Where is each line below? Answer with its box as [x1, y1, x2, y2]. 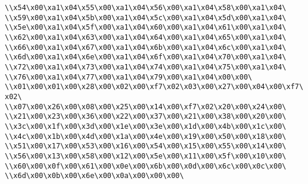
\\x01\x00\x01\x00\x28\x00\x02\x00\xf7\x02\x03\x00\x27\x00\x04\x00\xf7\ [5, 83, 304, 91]
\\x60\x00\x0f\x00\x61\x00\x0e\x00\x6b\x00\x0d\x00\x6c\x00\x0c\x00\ [5, 161, 287, 170]
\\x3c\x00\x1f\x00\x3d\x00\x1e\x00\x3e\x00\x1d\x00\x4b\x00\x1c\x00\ [5, 122, 287, 131]
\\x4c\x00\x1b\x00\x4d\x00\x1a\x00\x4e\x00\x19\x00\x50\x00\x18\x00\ [5, 132, 287, 141]
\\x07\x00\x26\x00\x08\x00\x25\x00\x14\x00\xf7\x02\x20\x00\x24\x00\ [5, 102, 287, 111]
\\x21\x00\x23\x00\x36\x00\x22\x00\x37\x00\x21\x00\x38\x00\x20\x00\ [5, 112, 287, 121]
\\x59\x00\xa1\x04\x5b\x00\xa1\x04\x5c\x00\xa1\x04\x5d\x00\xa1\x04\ [5, 13, 287, 22]
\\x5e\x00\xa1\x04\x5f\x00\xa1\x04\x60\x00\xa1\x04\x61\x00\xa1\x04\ [5, 23, 287, 32]
